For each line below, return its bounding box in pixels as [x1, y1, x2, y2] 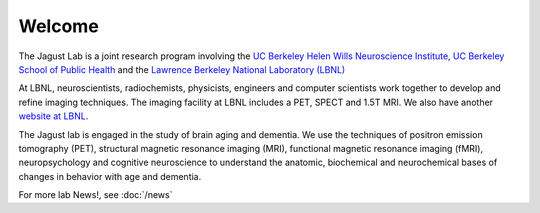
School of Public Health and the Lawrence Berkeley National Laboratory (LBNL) [18, 63, 346, 75]
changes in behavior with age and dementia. [18, 170, 202, 182]
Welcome [18, 15, 99, 37]
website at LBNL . [18, 110, 89, 122]
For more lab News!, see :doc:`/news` [18, 189, 173, 201]
